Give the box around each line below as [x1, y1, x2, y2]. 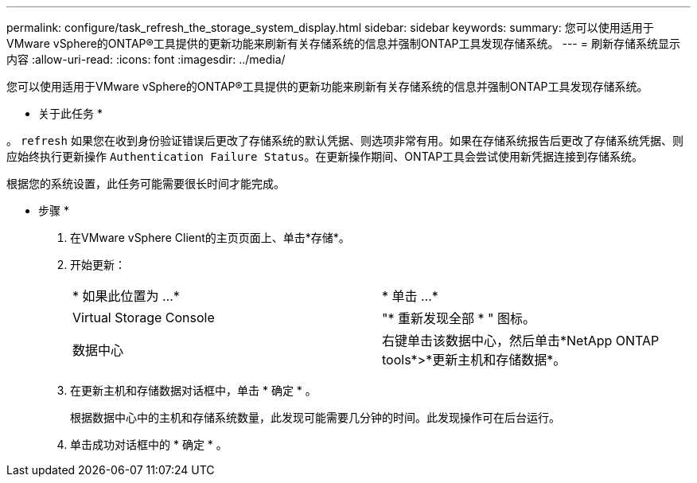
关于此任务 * [38, 107, 103, 120]
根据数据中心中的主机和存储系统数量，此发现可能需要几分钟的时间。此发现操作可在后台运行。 [70, 411, 560, 424]
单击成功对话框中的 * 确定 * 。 [70, 438, 228, 451]
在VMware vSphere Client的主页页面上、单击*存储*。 [70, 231, 350, 244]
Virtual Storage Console [72, 310, 215, 325]
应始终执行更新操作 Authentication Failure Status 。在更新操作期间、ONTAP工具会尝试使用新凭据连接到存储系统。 [6, 150, 644, 163]
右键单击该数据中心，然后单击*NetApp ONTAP [382, 333, 660, 349]
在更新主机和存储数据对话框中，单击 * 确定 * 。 [70, 384, 317, 397]
